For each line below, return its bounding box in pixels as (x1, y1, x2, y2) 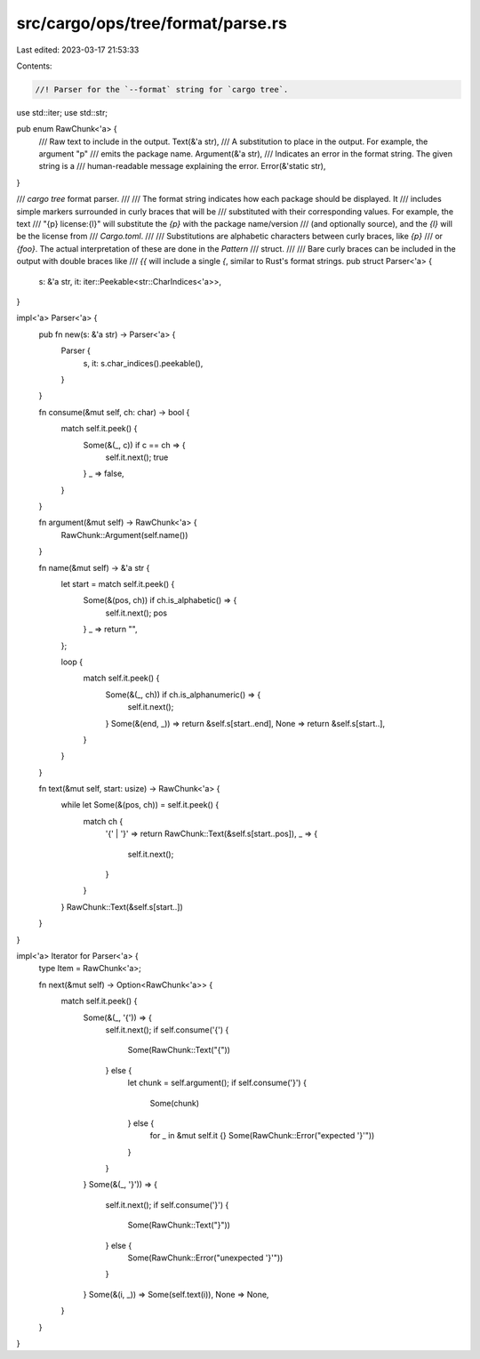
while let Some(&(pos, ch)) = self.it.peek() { (60, 800, 220, 810)
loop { (60, 656, 84, 667)
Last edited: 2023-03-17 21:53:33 (16, 44, 140, 55)
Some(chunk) (149, 1098, 200, 1108)
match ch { (83, 816, 124, 826)
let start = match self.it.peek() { (60, 579, 175, 590)
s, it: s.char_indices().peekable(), (83, 358, 204, 368)
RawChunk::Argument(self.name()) (60, 529, 188, 540)
